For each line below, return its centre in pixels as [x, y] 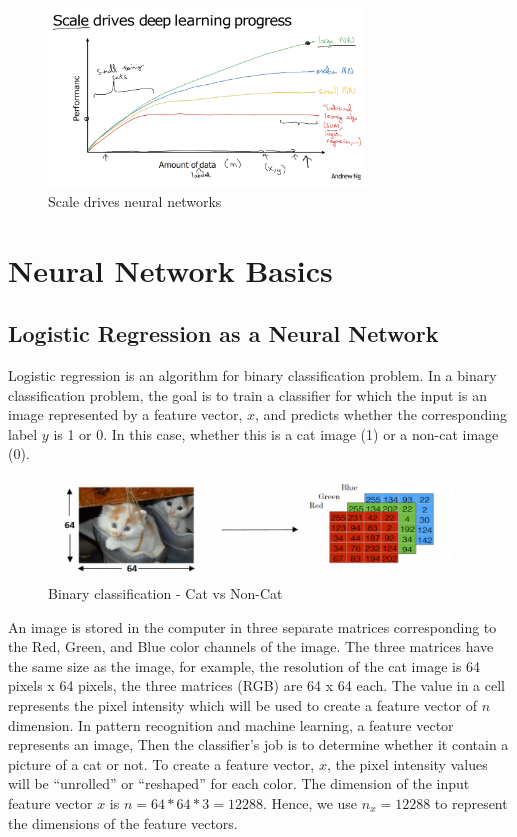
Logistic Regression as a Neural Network [223, 333]
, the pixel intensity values [407, 763]
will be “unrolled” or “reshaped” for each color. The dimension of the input [239, 783]
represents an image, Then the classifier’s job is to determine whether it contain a [258, 744]
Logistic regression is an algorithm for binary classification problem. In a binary [252, 374]
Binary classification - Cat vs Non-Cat [165, 592]
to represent [471, 802]
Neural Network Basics [170, 269]
